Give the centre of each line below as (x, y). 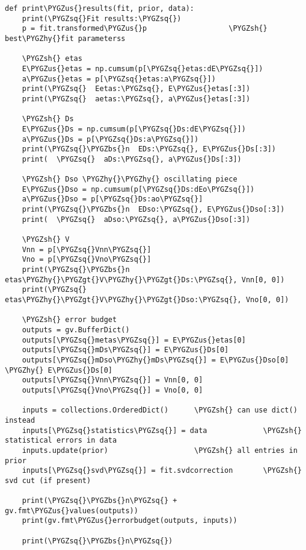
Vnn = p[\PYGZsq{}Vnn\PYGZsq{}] (87, 249)
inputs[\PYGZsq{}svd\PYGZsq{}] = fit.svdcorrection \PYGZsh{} (162, 471)
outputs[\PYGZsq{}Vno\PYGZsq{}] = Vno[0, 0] (112, 390)
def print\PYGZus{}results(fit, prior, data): (99, 8)
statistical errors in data (61, 441)
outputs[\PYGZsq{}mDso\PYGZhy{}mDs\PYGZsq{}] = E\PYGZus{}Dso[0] (155, 360)
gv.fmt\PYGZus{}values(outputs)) (72, 510)
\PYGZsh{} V (46, 240)
